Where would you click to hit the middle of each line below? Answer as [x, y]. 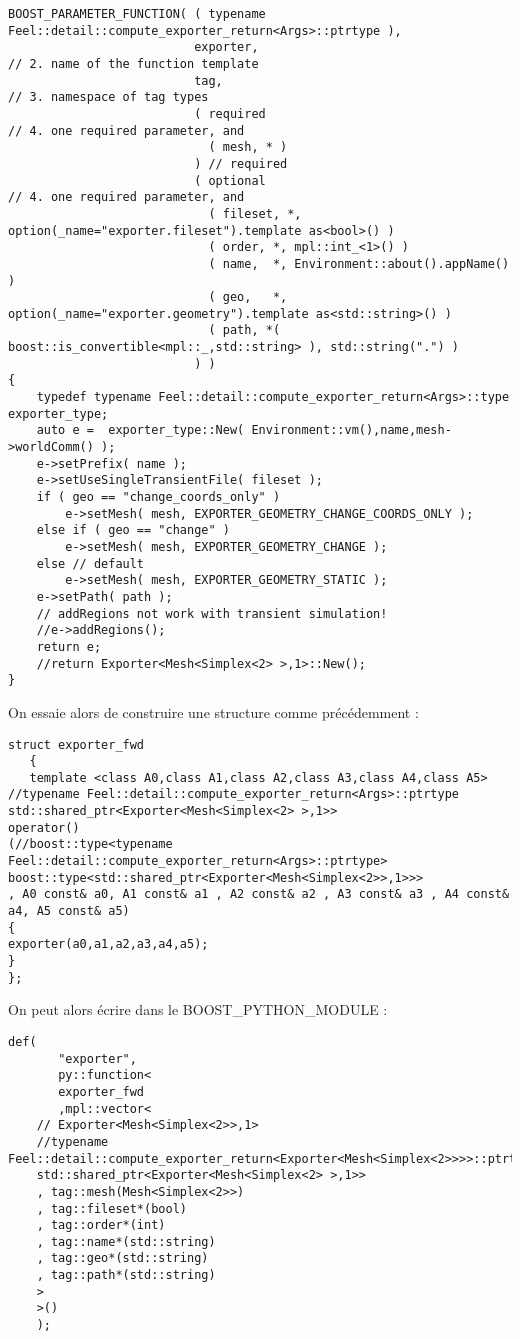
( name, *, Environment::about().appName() [359, 263]
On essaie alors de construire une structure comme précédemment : [213, 711]
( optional [230, 180]
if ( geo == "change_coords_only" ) [158, 497]
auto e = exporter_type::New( [140, 430]
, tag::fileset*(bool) [111, 1208]
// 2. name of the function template [133, 63]
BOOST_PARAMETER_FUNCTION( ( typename [137, 14]
